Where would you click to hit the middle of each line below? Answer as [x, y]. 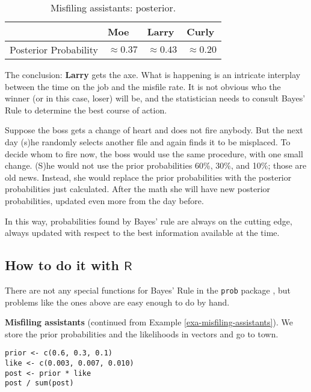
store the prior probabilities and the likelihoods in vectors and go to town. [142, 333]
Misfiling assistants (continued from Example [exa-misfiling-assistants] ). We [149, 322]
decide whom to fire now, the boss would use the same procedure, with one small [154, 153]
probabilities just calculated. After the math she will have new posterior [138, 189]
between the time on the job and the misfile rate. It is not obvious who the [143, 86]
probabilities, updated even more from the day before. [104, 200]
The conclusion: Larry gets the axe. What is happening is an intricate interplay [153, 74]
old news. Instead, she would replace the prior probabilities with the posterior [148, 177]
